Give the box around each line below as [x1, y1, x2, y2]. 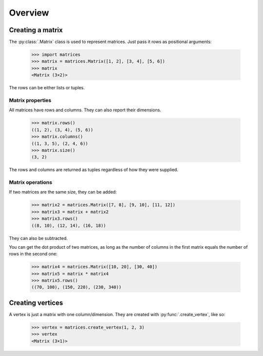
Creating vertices [9, 298, 63, 307]
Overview [9, 7, 49, 18]
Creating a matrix [9, 26, 63, 34]
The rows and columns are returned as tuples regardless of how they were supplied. [9, 167, 179, 173]
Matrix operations [9, 179, 53, 186]
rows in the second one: [9, 251, 58, 257]
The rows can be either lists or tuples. [9, 85, 85, 91]
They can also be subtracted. [9, 235, 68, 241]
